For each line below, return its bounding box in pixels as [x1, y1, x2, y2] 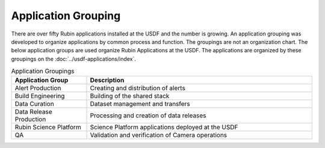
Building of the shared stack [90, 92, 170, 100]
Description [90, 76, 125, 84]
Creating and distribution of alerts [90, 84, 186, 93]
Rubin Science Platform [14, 123, 81, 132]
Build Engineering [14, 92, 65, 100]
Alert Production [14, 84, 61, 93]
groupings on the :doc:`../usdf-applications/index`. [11, 55, 137, 63]
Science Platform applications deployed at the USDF [90, 123, 238, 132]
